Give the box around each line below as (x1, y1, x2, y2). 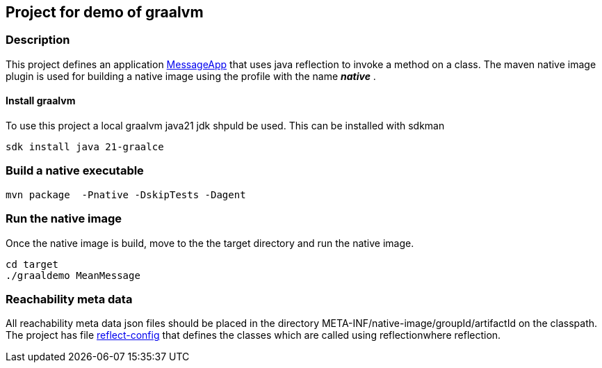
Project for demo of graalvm (6, 3, 204, 21)
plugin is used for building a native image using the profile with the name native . (6, 70, 376, 82)
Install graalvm (6, 95, 76, 107)
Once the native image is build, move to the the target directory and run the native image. (6, 237, 414, 249)
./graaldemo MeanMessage (6, 269, 140, 281)
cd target (6, 258, 58, 270)
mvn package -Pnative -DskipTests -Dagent (6, 189, 246, 200)
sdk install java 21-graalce (6, 141, 164, 153)
